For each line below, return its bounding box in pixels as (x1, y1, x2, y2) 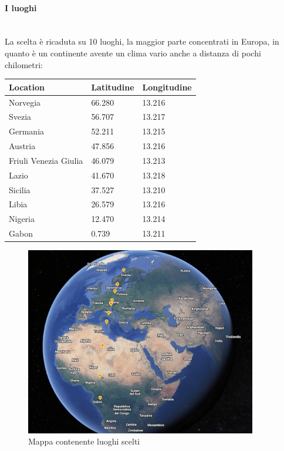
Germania (9, 125, 45, 137)
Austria (9, 140, 36, 152)
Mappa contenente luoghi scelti (28, 435, 140, 447)
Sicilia (9, 183, 31, 196)
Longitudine (142, 80, 192, 93)
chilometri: (5, 58, 43, 70)
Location (9, 80, 45, 93)
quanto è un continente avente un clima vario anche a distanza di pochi (5, 46, 261, 59)
